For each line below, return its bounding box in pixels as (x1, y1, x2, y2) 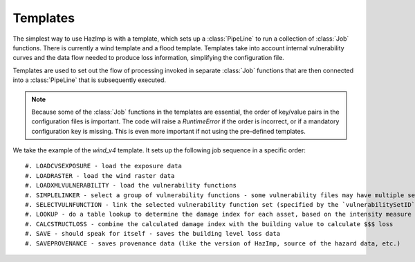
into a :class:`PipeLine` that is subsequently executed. (12, 76, 166, 84)
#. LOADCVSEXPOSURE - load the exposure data (25, 162, 183, 170)
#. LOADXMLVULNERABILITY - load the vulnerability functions (25, 181, 237, 190)
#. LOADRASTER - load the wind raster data (25, 172, 175, 179)
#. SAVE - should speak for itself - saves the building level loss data (25, 230, 281, 238)
